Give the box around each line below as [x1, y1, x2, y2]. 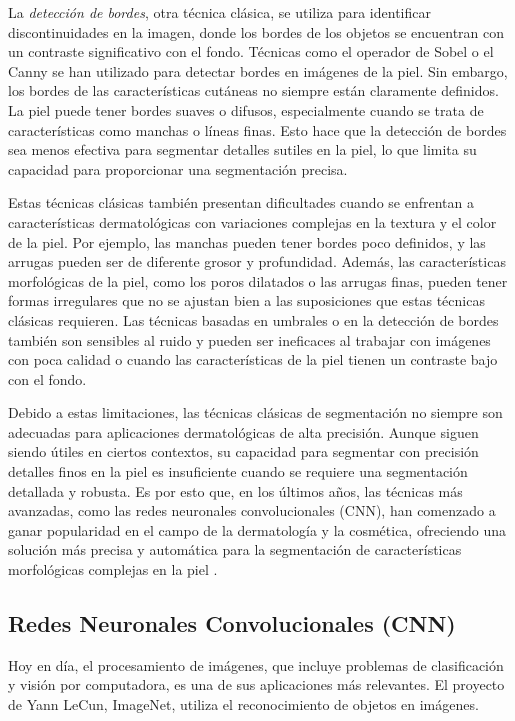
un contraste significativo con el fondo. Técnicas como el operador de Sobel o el [8, 41, 494, 62]
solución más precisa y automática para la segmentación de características [8, 539, 462, 560]
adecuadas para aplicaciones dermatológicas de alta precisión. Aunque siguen [8, 421, 479, 442]
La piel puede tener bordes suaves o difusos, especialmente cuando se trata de [8, 99, 484, 120]
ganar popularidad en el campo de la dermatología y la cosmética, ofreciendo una [8, 519, 507, 540]
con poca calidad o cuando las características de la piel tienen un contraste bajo [8, 349, 498, 370]
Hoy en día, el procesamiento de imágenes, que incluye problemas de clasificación [8, 654, 504, 675]
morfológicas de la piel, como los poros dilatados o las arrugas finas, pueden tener [8, 270, 508, 291]
